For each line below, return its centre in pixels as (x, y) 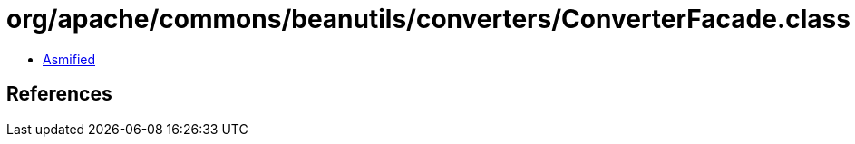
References (59, 94)
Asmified (69, 59)
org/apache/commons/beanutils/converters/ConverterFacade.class (428, 19)
